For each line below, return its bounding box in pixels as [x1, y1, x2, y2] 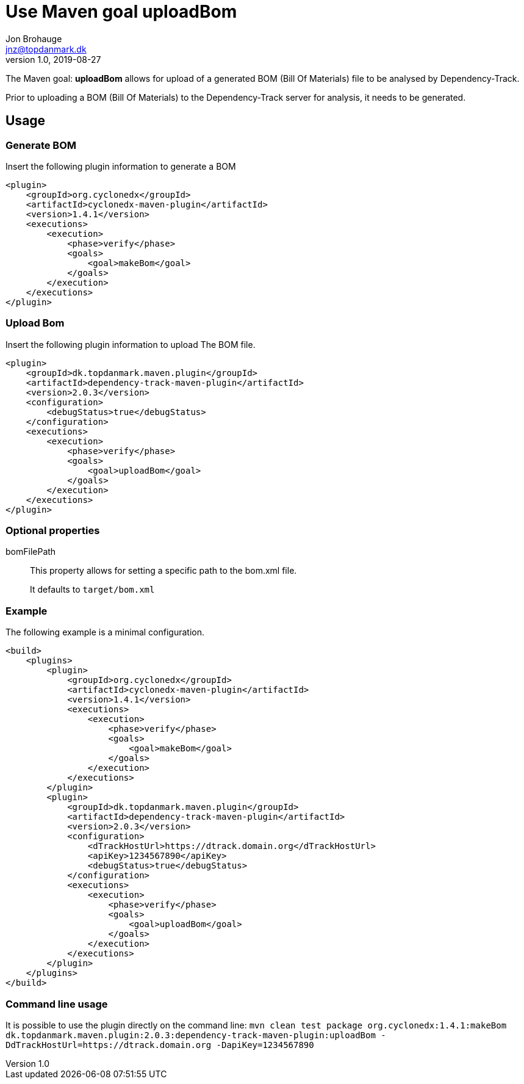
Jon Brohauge [5, 33, 62, 44]
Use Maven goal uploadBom [5, 1, 237, 22]
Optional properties [5, 524, 100, 537]
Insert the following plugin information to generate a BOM [5, 161, 236, 172]
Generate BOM [5, 139, 77, 151]
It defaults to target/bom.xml [30, 584, 155, 595]
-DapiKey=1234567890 [216, 1039, 314, 1050]
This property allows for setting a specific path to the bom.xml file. [30, 565, 297, 576]
